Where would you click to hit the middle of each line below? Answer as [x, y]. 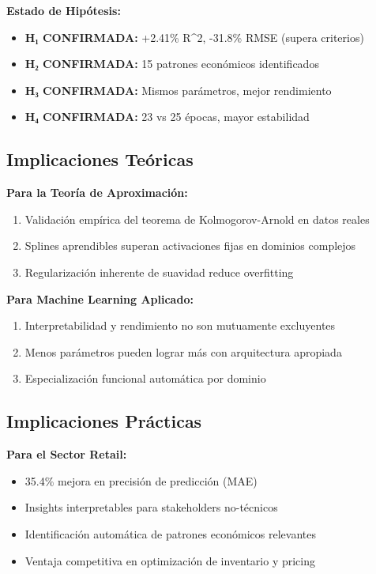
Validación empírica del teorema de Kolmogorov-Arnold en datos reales [197, 219]
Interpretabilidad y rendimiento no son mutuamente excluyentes [180, 325]
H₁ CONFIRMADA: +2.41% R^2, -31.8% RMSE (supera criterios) [194, 37]
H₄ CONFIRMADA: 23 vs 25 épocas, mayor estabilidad [167, 117]
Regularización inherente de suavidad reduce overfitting [159, 272]
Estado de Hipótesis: [64, 10]
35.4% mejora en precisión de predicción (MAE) [141, 480]
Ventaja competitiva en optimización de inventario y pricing [170, 560]
